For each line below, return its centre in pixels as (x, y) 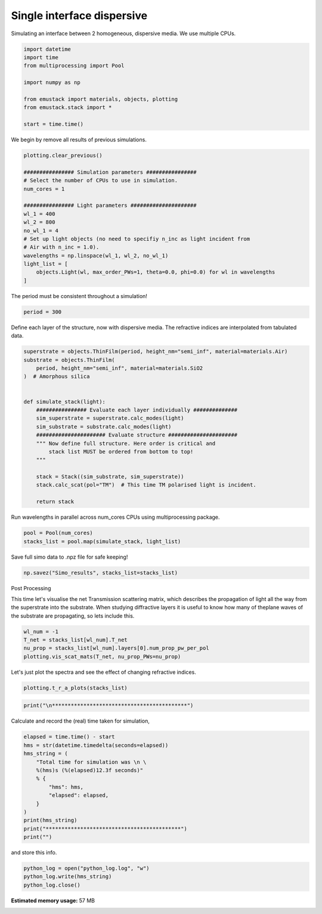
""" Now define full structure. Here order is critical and (126, 443)
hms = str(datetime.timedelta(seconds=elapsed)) (96, 745)
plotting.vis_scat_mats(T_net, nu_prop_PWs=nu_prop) (102, 656)
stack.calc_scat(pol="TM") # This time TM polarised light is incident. (146, 485)
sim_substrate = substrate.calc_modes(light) (104, 427)
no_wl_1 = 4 (41, 230)
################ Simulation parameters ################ (110, 172)
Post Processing (31, 588)
